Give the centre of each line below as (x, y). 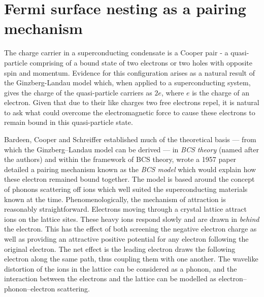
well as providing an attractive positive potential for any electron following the (126, 239)
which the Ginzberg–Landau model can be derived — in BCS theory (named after (131, 149)
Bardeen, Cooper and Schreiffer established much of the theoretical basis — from (130, 139)
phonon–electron (30, 288)
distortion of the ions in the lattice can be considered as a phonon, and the (121, 268)
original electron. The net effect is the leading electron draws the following (120, 249)
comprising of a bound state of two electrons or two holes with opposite (141, 62)
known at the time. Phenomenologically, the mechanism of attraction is (115, 199)
